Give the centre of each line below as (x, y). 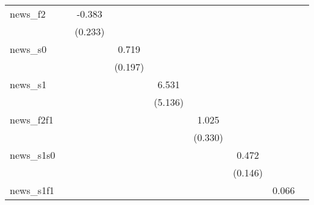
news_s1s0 (33, 155)
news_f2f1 (32, 120)
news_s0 (28, 49)
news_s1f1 (32, 190)
